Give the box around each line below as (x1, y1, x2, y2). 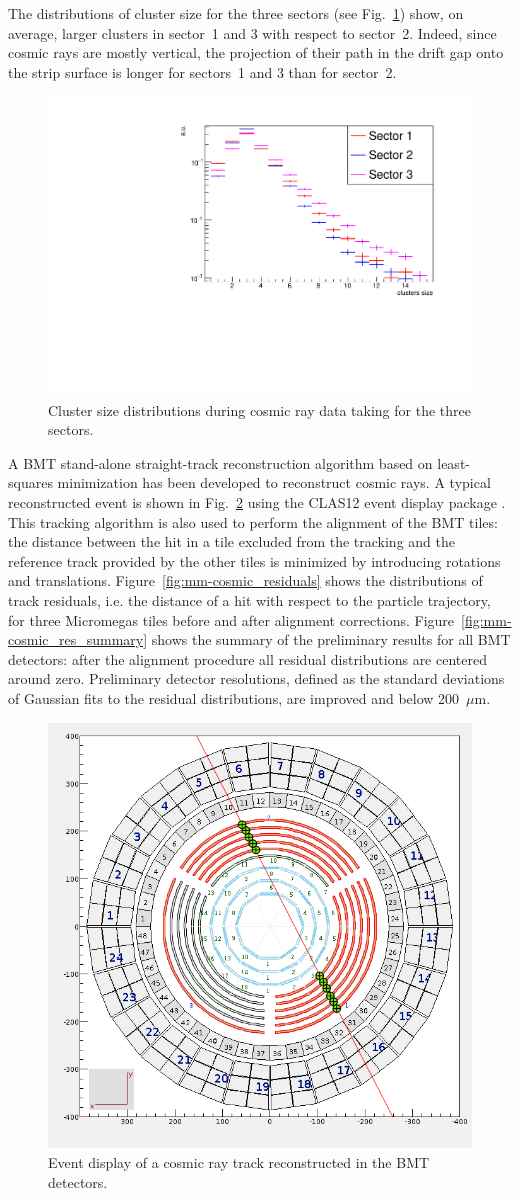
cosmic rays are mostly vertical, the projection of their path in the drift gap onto (8, 42, 504, 63)
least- (437, 452, 470, 473)
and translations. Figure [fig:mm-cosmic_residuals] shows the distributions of (8, 570, 483, 591)
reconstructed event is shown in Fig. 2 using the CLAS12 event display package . (8, 492, 506, 512)
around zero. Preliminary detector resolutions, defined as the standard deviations (8, 668, 505, 689)
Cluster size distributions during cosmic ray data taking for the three (48, 399, 471, 420)
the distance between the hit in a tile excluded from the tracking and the (8, 531, 455, 552)
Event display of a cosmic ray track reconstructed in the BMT (48, 1152, 430, 1173)
